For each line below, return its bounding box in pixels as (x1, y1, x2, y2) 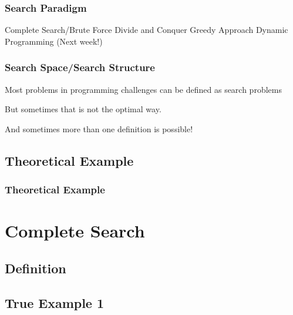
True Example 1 (5, 293, 105, 311)
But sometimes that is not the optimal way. (5, 103, 161, 115)
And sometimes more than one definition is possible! (5, 122, 193, 135)
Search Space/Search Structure (5, 60, 155, 75)
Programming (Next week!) (5, 35, 103, 47)
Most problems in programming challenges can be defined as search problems (5, 83, 282, 95)
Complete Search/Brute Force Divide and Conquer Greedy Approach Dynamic (5, 24, 288, 36)
